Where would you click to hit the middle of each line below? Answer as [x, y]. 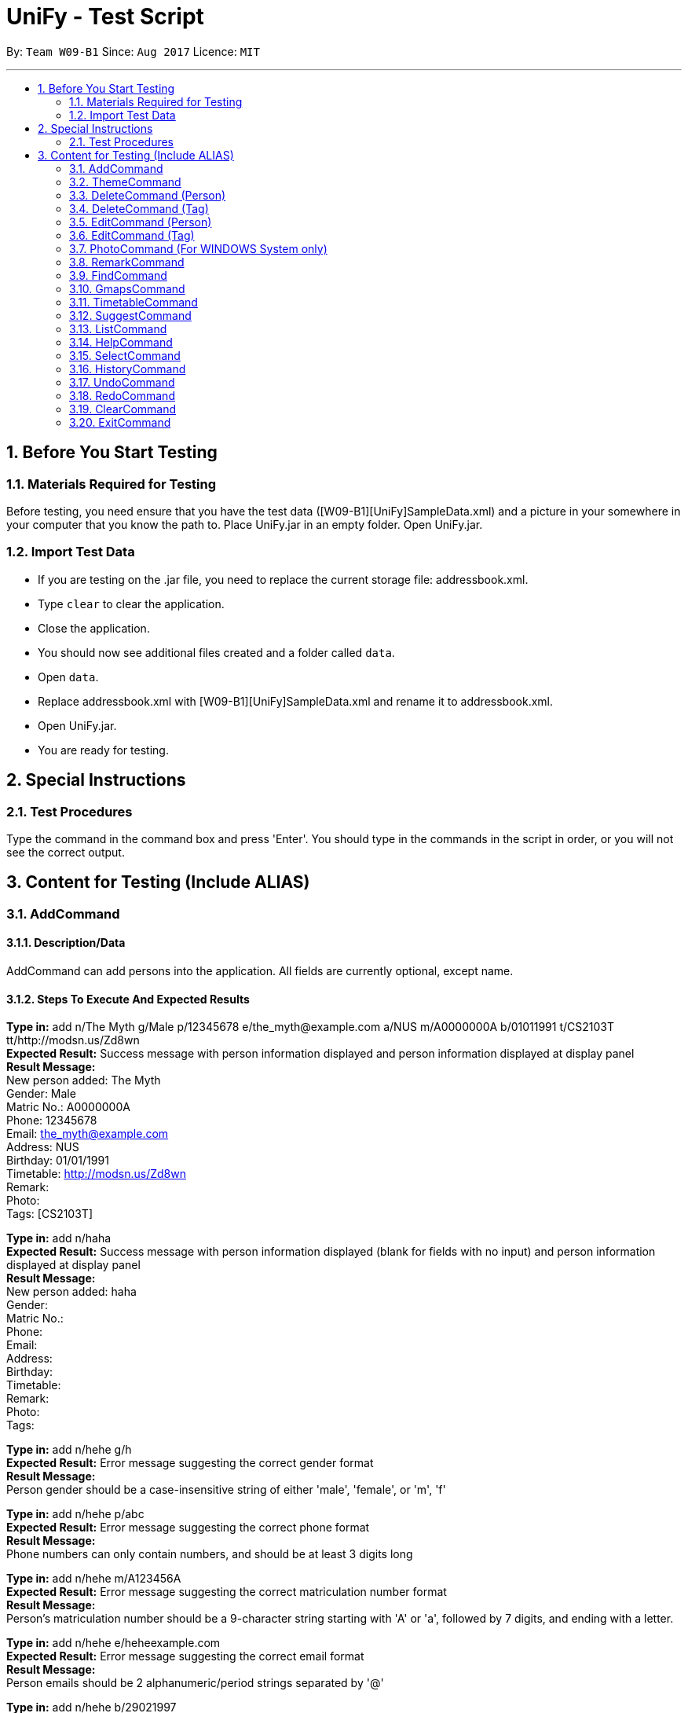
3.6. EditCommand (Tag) [132, 235]
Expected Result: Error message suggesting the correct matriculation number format [227, 1592]
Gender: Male [41, 1094]
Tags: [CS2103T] [49, 1214]
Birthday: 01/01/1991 [58, 1161]
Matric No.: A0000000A [68, 1107]
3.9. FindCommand [118, 275]
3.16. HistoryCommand [128, 369]
